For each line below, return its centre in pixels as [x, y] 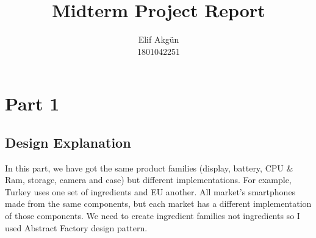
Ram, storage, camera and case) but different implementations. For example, [148, 180]
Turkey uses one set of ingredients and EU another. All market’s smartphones [150, 191]
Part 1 [32, 103]
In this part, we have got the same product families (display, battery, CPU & [149, 168]
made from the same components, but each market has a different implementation [158, 204]
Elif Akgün [159, 39]
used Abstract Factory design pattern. [76, 227]
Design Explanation [68, 142]
